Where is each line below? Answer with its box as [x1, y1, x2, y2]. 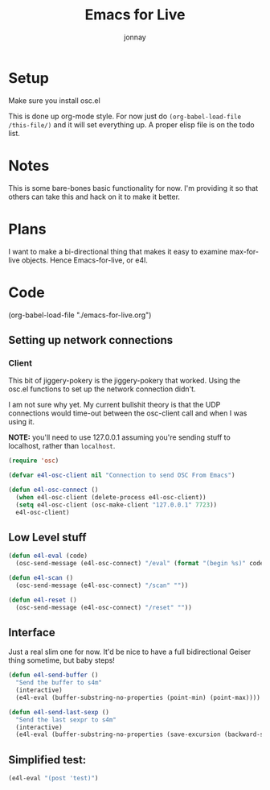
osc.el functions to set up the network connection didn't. [8, 384, 196, 394]
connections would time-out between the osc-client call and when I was [8, 408, 247, 418]
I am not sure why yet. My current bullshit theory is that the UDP [8, 400, 221, 410]
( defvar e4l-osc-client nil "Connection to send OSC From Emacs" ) [8, 471, 235, 480]
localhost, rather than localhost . [8, 441, 116, 451]
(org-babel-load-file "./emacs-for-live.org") [8, 310, 152, 320]
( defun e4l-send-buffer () [8, 671, 99, 680]
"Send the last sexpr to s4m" [15, 715, 117, 724]
